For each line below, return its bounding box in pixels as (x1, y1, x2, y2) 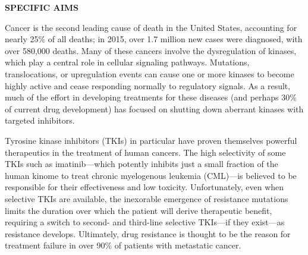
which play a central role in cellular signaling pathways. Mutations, (5, 56, 250, 68)
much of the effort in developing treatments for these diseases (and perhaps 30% (5, 91, 297, 103)
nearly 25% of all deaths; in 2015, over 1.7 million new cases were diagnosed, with (5, 33, 303, 45)
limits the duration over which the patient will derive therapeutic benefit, (5, 204, 272, 216)
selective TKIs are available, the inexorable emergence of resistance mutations (5, 192, 288, 204)
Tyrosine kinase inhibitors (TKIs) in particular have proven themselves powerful (5, 134, 297, 146)
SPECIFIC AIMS (5, 1, 79, 13)
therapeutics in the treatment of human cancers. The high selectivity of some (5, 146, 286, 158)
